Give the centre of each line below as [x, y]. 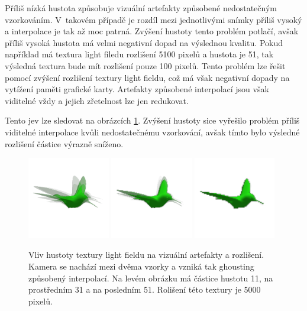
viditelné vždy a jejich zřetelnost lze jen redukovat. [97, 100]
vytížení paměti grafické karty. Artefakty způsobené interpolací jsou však [137, 89]
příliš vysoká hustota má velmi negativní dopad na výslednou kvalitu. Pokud [144, 42]
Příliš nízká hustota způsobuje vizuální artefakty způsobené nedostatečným [141, 8]
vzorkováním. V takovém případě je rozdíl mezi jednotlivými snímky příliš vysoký [153, 19]
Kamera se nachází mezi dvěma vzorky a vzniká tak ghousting [141, 266]
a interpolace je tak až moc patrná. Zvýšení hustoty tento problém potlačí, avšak [152, 31]
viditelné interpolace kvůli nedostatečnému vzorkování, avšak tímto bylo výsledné [152, 132]
